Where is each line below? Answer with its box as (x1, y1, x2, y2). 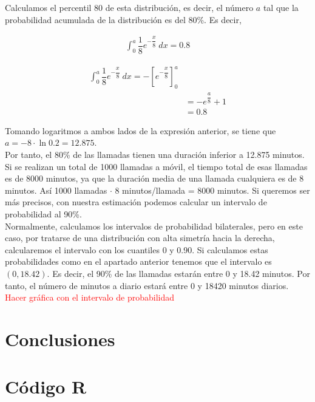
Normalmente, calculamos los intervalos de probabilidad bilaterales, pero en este (5, 219, 303, 232)
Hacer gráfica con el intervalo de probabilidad (5, 291, 175, 304)
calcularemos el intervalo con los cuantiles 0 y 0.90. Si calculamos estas (5, 243, 268, 256)
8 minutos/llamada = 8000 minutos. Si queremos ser (115, 183, 310, 196)
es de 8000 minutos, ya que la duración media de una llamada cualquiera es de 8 (5, 172, 304, 185)
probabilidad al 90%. (5, 208, 82, 220)
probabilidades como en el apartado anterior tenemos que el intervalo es (5, 255, 272, 268)
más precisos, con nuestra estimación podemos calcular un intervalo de (5, 196, 267, 208)
